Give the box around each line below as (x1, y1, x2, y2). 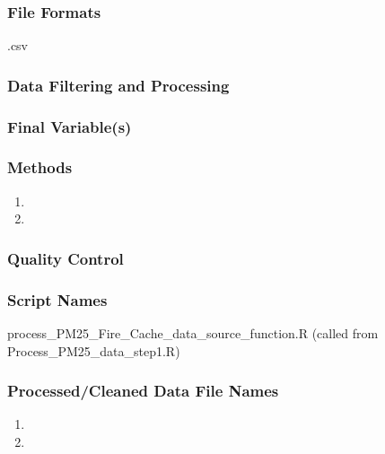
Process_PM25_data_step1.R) (7, 341, 180, 360)
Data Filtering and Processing (7, 74, 230, 96)
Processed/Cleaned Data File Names (7, 380, 279, 402)
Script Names (7, 288, 108, 310)
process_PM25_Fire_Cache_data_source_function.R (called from (7, 323, 379, 342)
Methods (7, 156, 73, 179)
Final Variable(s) (7, 115, 132, 137)
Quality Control (7, 247, 124, 269)
